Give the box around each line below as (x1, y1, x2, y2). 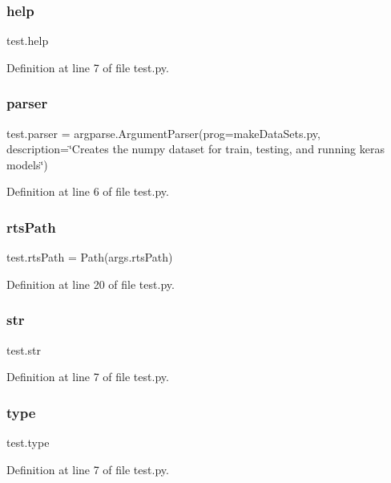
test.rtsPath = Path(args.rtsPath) (6, 249, 173, 266)
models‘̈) (6, 156, 48, 172)
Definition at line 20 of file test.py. (6, 275, 175, 292)
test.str (6, 341, 41, 358)
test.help (6, 32, 49, 49)
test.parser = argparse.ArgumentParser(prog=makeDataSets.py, (6, 124, 320, 141)
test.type (6, 434, 50, 451)
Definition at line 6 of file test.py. (6, 183, 169, 200)
